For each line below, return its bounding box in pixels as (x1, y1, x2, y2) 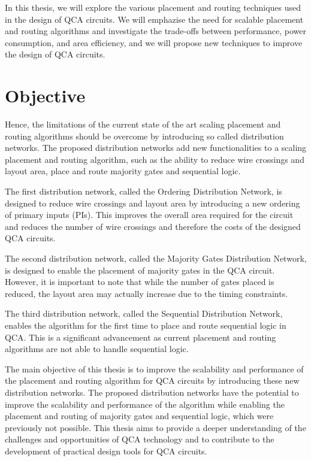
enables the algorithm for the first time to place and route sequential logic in (5, 319, 286, 331)
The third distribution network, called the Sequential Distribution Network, (5, 307, 283, 320)
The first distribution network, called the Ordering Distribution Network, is (5, 185, 282, 198)
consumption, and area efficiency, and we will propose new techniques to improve (5, 36, 303, 48)
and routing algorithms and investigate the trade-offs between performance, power (5, 25, 306, 37)
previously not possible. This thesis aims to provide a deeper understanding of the (5, 421, 306, 433)
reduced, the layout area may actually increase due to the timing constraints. (5, 287, 288, 299)
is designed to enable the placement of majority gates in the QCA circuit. (5, 263, 275, 276)
